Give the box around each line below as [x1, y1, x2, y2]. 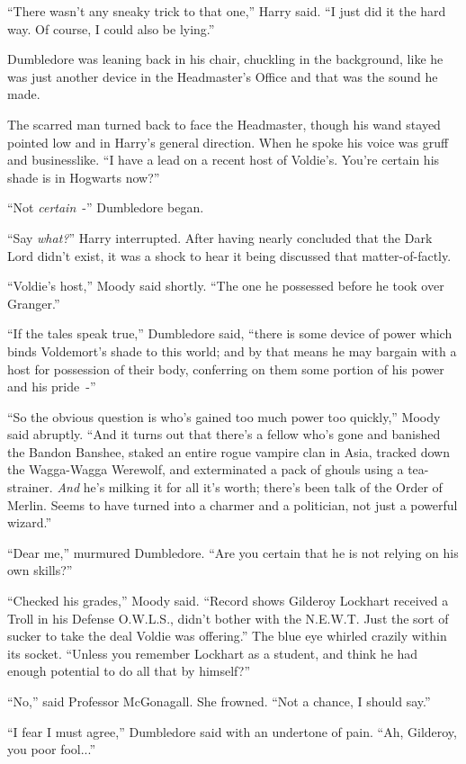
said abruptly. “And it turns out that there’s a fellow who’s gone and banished [7, 425, 441, 444]
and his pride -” [7, 377, 96, 396]
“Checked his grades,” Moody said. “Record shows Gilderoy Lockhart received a [7, 591, 449, 610]
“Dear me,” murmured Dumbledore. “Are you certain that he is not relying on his [7, 543, 459, 562]
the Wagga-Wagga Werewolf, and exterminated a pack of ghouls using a [7, 460, 404, 479]
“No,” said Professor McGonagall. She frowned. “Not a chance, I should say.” [7, 692, 431, 710]
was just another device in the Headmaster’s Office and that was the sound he [7, 67, 438, 85]
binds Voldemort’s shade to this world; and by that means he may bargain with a [7, 341, 457, 360]
